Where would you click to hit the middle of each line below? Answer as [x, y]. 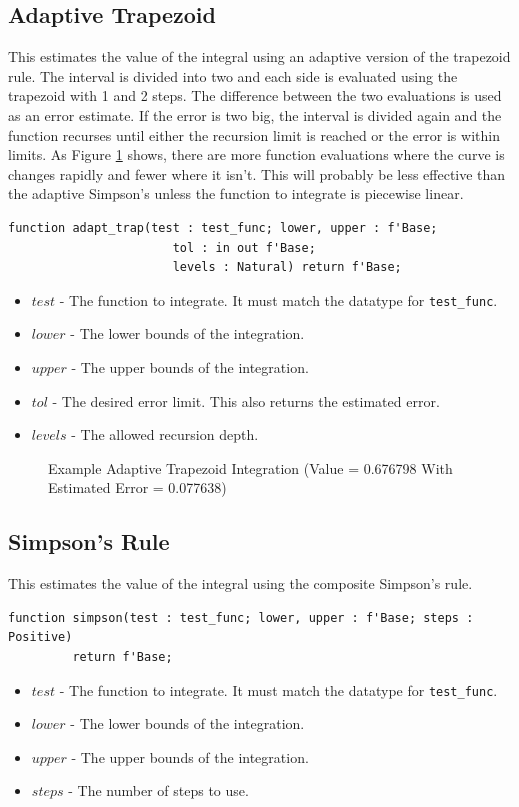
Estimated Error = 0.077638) [137, 487]
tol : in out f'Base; [244, 247]
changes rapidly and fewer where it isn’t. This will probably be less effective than [257, 173]
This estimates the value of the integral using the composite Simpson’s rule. [240, 583]
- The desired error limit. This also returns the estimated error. [246, 400]
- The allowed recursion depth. [165, 434]
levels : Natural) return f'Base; [287, 267]
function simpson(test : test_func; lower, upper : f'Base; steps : [241, 617]
